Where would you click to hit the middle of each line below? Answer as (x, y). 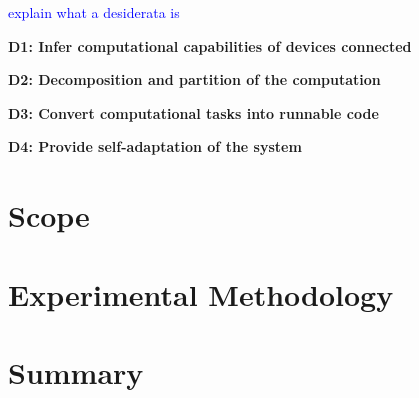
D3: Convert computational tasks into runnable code (193, 112)
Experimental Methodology (201, 293)
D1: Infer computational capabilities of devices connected (210, 45)
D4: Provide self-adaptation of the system (155, 146)
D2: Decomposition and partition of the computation (194, 79)
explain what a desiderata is (94, 12)
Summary (76, 371)
